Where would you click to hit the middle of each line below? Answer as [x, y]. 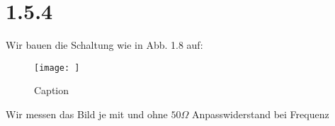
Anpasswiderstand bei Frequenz [260, 114]
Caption [52, 90]
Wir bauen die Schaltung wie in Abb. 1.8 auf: [104, 45]
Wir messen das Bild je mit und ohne [87, 114]
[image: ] [57, 68]
